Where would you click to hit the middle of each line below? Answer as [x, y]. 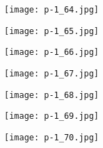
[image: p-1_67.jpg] [52, 73]
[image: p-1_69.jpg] [52, 116]
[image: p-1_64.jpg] [52, 10]
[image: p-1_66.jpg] [52, 52]
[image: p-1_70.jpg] [52, 137]
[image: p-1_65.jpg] [52, 31]
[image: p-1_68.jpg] [52, 95]
